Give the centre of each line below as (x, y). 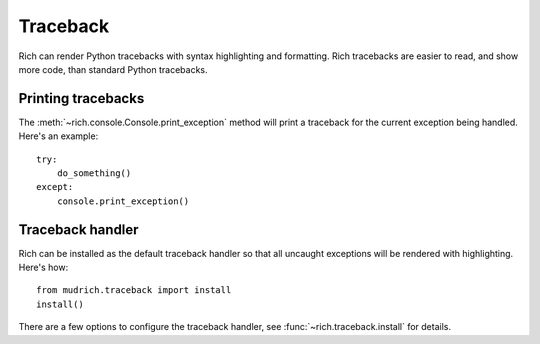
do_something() (94, 173)
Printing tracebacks (81, 98)
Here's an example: (58, 136)
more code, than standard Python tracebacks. (113, 69)
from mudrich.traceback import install (134, 290)
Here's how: (43, 267)
